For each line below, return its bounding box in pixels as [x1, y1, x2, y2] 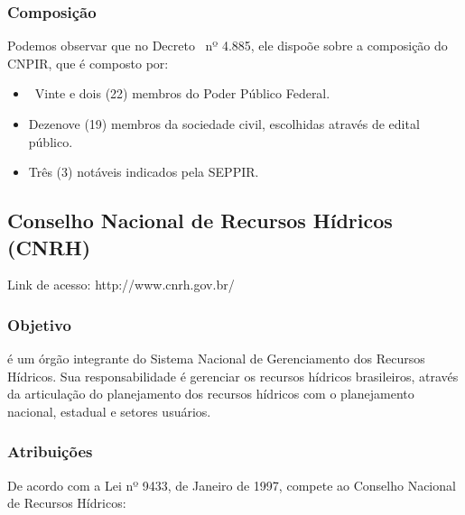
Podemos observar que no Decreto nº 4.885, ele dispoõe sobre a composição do [7, 36, 448, 55]
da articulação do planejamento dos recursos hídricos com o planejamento [7, 384, 414, 403]
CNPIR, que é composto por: [7, 53, 169, 72]
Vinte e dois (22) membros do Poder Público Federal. [34, 84, 330, 103]
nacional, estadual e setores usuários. [7, 401, 211, 420]
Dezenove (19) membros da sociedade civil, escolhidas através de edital [28, 115, 420, 133]
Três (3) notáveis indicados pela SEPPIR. [28, 162, 259, 181]
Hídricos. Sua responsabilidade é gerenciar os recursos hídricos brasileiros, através [7, 366, 459, 385]
